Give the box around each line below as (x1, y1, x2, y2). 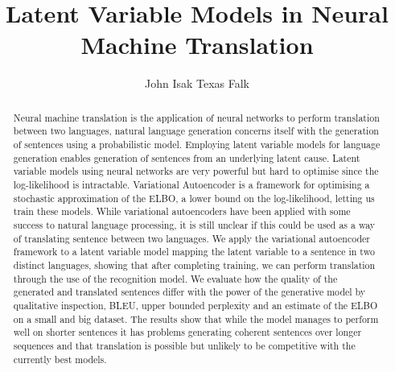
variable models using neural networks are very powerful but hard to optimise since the (13, 164, 379, 178)
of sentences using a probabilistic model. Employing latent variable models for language (13, 138, 381, 151)
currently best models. (13, 352, 107, 366)
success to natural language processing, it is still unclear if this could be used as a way (13, 217, 376, 231)
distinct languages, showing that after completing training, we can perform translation (13, 258, 376, 271)
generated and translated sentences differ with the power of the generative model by (13, 285, 366, 299)
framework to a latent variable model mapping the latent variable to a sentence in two (13, 245, 375, 258)
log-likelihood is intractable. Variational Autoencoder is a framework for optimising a (13, 177, 370, 191)
